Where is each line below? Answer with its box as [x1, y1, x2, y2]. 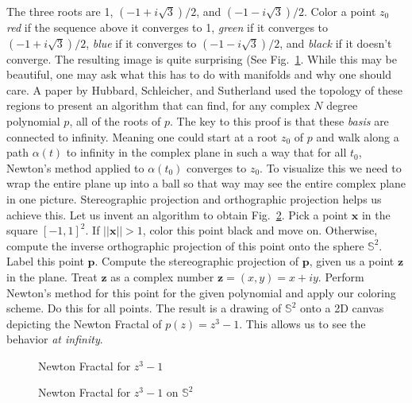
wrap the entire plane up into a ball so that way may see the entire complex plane [6, 175, 406, 192]
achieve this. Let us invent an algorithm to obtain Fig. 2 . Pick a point [6, 206, 348, 223]
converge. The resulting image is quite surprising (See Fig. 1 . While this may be [6, 50, 397, 67]
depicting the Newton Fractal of [6, 315, 162, 331]
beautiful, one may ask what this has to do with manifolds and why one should [6, 66, 391, 83]
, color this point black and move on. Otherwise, [142, 222, 378, 238]
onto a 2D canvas [299, 300, 384, 316]
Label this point [6, 253, 84, 269]
